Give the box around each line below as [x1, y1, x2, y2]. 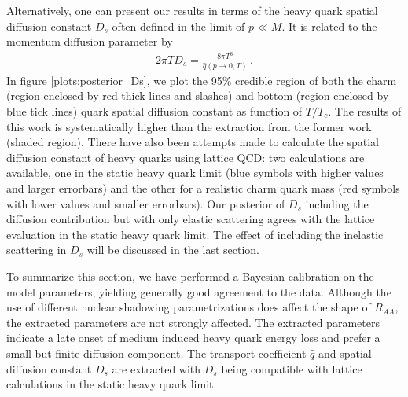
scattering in [6, 241, 67, 258]
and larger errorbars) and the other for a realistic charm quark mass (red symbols [6, 179, 400, 196]
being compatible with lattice [221, 360, 362, 377]
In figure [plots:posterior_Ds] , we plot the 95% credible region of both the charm [6, 72, 397, 88]
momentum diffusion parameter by [6, 33, 173, 50]
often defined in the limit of [112, 17, 245, 34]
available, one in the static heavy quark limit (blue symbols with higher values [6, 164, 384, 181]
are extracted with [112, 360, 201, 377]
